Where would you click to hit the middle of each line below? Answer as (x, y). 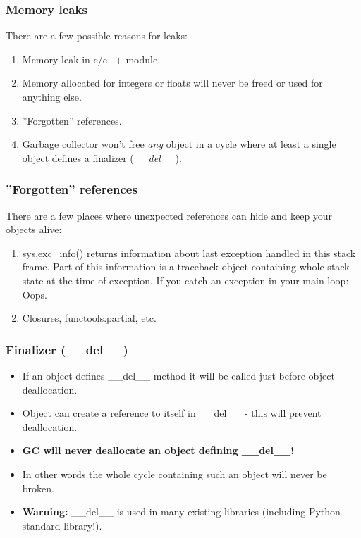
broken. (38, 488)
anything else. (52, 96)
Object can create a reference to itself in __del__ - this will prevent (172, 413)
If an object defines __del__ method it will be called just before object (178, 375)
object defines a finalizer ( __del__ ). (102, 157)
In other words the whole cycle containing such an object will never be (175, 474)
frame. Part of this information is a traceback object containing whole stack (186, 267)
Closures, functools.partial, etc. (89, 318)
